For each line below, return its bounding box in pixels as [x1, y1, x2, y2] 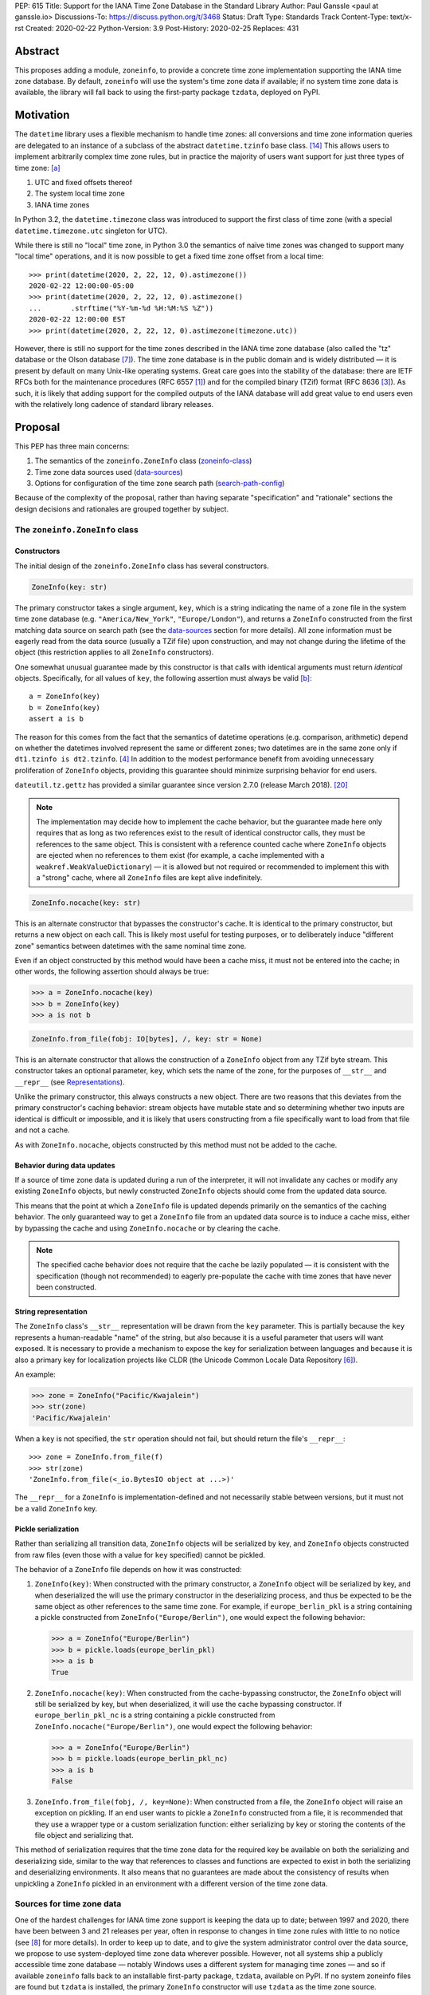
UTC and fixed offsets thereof [34, 177, 133, 187]
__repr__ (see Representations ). [14, 1077, 125, 1087]
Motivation [14, 109, 70, 122]
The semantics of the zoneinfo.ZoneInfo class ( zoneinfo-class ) [34, 456, 252, 466]
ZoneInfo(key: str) [31, 583, 107, 591]
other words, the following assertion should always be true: [14, 966, 209, 977]
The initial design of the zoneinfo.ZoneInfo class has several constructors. [14, 561, 270, 571]
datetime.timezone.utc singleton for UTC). [14, 226, 167, 235]
